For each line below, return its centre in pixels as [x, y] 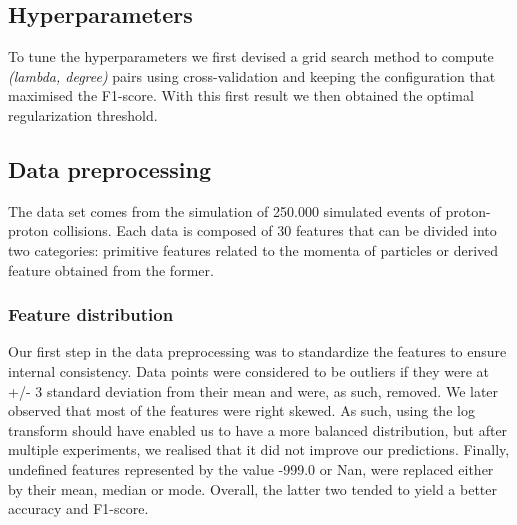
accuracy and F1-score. [78, 508]
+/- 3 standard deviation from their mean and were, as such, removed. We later [253, 390]
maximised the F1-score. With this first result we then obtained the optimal [241, 95]
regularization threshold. [83, 114]
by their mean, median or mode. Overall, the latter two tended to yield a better [253, 488]
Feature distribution [91, 314]
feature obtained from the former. [111, 269]
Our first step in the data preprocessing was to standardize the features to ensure [257, 351]
